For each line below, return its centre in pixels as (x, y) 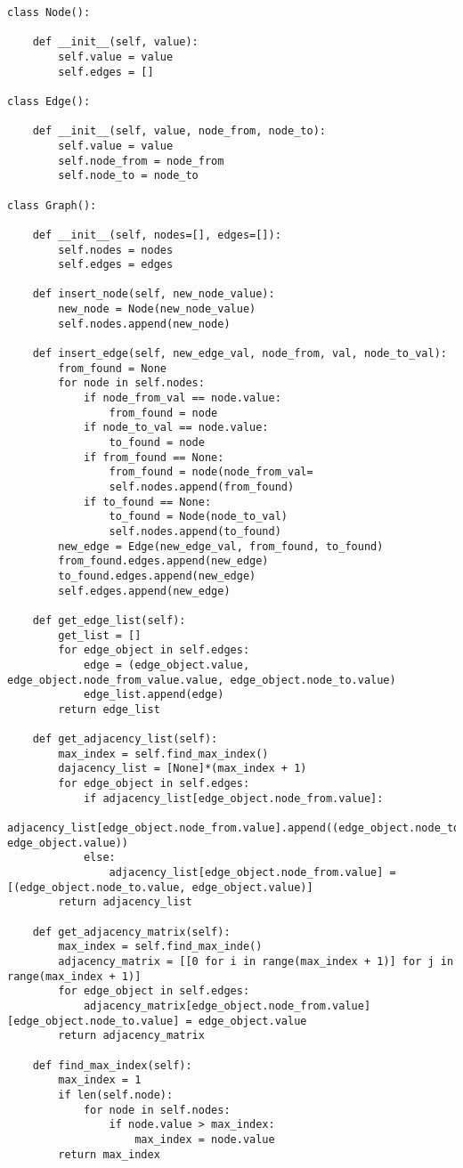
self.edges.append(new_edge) (144, 591)
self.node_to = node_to (128, 176)
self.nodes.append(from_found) (202, 487)
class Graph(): (52, 205)
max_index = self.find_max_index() (163, 754)
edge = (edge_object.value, (167, 665)
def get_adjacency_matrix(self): (131, 932)
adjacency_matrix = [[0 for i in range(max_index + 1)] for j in (256, 961)
